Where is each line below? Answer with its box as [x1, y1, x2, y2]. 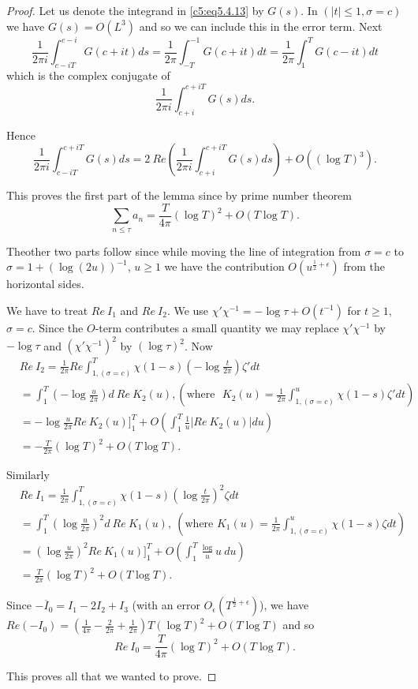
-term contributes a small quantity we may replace [95, 319, 339, 335]
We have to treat [6, 301, 88, 318]
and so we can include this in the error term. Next [139, 17, 383, 34]
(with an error [132, 597, 200, 613]
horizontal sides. [6, 275, 84, 292]
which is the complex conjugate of [6, 66, 170, 83]
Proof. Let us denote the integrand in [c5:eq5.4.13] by [6, 2, 264, 18]
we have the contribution [164, 258, 285, 275]
